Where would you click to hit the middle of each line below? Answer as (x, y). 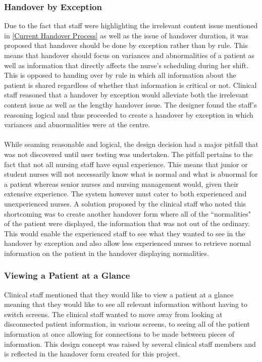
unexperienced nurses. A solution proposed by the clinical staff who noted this (125, 203)
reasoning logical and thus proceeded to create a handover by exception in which (129, 114)
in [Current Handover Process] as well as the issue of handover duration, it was (126, 35)
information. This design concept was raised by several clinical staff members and (130, 344)
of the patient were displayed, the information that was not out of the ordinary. (127, 223)
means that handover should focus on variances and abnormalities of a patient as (129, 55)
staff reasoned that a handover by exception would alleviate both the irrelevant (126, 95)
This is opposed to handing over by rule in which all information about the (120, 75)
